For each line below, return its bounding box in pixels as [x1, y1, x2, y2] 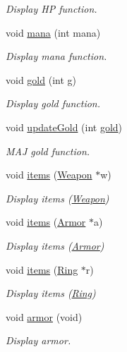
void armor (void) [6, 309, 83, 324]
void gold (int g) [6, 72, 76, 87]
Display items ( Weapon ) [6, 190, 109, 205]
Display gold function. [6, 96, 101, 111]
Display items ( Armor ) [6, 238, 104, 253]
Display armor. [6, 333, 71, 348]
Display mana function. [6, 49, 107, 63]
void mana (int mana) [6, 25, 101, 40]
